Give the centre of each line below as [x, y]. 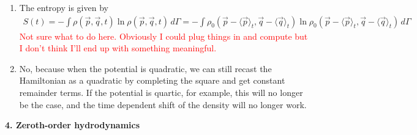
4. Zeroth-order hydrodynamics [73, 125]
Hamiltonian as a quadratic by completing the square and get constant [152, 80]
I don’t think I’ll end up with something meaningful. [118, 48]
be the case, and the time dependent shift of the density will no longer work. [163, 104]
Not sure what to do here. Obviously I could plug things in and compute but [163, 36]
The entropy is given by [64, 7]
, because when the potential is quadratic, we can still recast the [151, 68]
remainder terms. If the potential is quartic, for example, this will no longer [161, 92]
